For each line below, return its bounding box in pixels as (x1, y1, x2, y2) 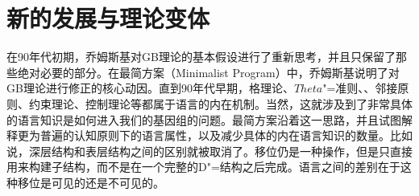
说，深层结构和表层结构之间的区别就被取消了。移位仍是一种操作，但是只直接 (6, 142, 413, 159)
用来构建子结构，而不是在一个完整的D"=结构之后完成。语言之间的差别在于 (6, 158, 400, 175)
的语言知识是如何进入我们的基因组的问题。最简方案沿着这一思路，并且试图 (6, 111, 401, 128)
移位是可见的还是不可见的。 (17, 174, 164, 190)
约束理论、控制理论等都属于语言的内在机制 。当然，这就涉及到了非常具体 (28, 95, 413, 112)
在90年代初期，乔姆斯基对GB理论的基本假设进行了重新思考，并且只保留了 (6, 48, 396, 65)
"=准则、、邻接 (322, 80, 398, 96)
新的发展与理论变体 (6, 2, 210, 35)
